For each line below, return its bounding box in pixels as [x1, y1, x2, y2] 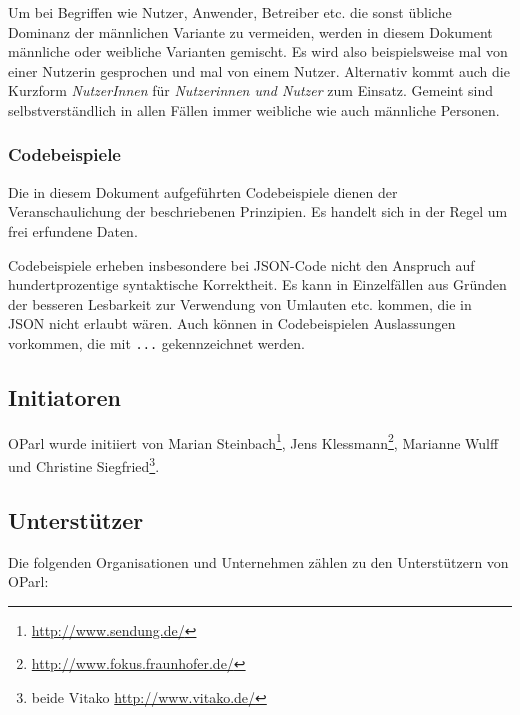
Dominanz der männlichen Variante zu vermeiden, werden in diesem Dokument [8, 21, 493, 42]
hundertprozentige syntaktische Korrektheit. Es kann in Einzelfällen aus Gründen [8, 274, 507, 295]
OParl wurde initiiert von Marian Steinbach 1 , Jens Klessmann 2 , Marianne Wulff [8, 429, 499, 453]
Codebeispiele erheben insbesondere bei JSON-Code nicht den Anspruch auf [8, 254, 475, 275]
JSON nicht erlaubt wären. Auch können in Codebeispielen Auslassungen [8, 313, 456, 334]
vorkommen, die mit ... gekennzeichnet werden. [8, 332, 305, 353]
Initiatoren [8, 381, 122, 412]
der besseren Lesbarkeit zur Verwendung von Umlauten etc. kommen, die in [8, 293, 472, 314]
